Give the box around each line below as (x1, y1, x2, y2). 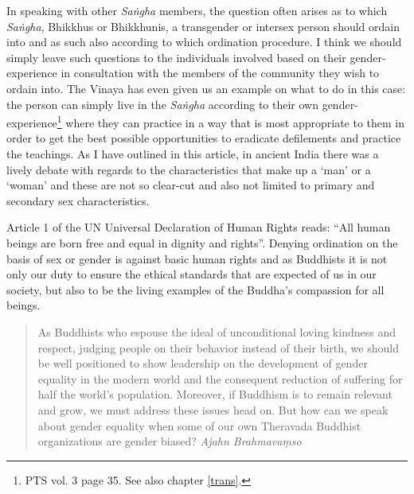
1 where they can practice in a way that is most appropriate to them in (57, 112, 405, 130)
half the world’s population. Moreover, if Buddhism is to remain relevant (37, 386, 393, 403)
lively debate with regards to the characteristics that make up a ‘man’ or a (6, 161, 371, 177)
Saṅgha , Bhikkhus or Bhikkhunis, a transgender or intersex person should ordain (6, 18, 400, 34)
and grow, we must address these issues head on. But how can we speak (37, 401, 389, 418)
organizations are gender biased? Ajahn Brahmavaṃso (37, 433, 302, 449)
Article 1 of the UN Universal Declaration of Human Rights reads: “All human (6, 219, 391, 235)
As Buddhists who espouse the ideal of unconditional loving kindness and (37, 323, 396, 340)
